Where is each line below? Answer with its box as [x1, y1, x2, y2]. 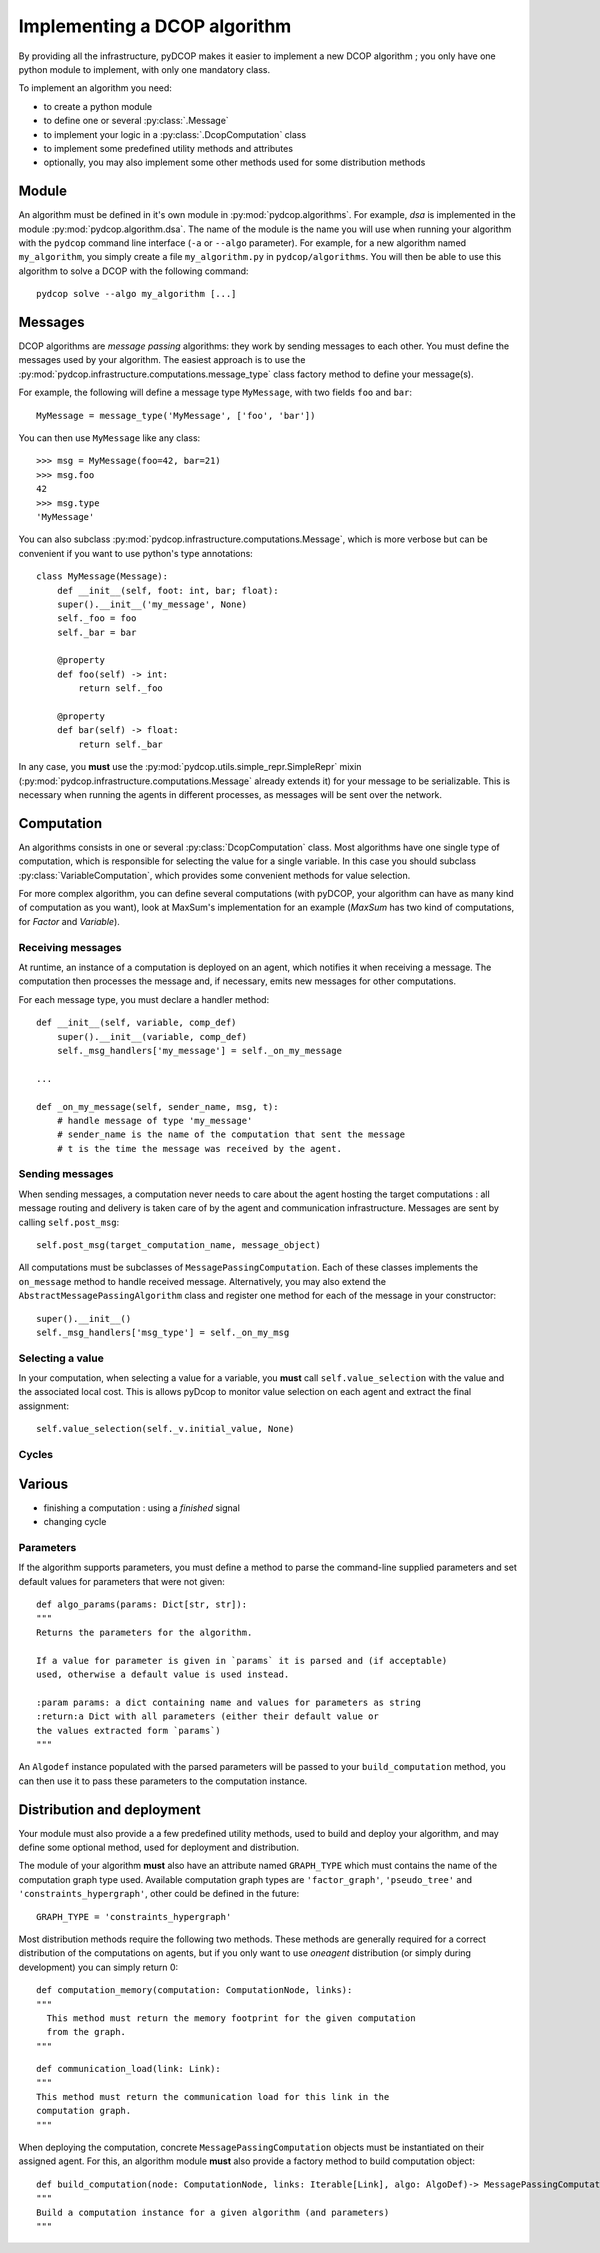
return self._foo [78, 683, 164, 694]
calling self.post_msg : [18, 1216, 120, 1228]
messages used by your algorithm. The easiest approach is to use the [18, 354, 306, 366]
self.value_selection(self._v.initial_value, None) [36, 1423, 295, 1435]
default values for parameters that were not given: [18, 1575, 225, 1587]
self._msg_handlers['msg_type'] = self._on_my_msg [36, 1326, 290, 1338]
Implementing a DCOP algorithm [18, 15, 292, 37]
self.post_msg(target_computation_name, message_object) [36, 1239, 322, 1250]
